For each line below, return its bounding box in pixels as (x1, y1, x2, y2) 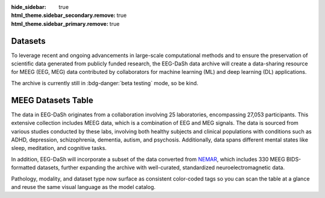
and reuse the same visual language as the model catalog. (11, 183, 156, 190)
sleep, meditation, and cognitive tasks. (11, 145, 107, 152)
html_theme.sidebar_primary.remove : (11, 20, 108, 27)
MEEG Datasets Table (11, 95, 93, 105)
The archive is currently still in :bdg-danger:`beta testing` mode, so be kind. (11, 79, 199, 86)
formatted (11, 164, 36, 171)
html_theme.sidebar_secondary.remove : (11, 12, 116, 19)
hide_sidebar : (11, 4, 46, 10)
